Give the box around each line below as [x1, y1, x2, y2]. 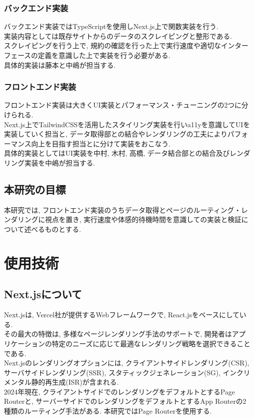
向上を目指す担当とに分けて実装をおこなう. [31, 138, 171, 148]
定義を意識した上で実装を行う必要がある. [38, 50, 171, 60]
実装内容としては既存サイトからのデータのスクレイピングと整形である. [4, 30, 232, 41]
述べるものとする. [24, 223, 81, 234]
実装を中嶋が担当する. [24, 157, 95, 168]
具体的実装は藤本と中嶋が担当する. [4, 59, 116, 70]
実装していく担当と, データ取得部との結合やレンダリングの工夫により [4, 129, 228, 139]
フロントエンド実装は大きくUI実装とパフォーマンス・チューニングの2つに [4, 100, 242, 110]
